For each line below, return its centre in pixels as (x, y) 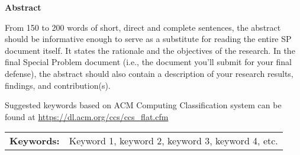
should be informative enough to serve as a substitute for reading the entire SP (148, 39)
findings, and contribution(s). (58, 85)
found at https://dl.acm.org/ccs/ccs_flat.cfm (87, 116)
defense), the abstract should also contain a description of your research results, (149, 73)
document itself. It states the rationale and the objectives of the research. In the (150, 50)
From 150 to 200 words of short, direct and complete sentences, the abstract (143, 27)
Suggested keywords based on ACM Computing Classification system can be (143, 105)
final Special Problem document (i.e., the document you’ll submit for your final (149, 62)
